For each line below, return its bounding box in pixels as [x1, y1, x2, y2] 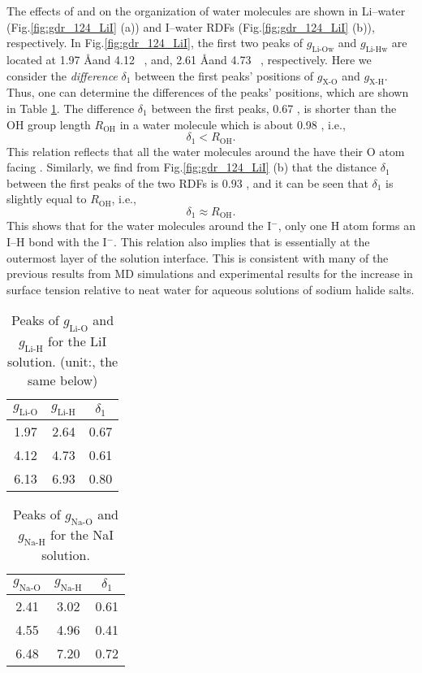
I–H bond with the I [6, 233, 107, 250]
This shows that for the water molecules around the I [6, 217, 272, 234]
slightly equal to [6, 190, 87, 207]
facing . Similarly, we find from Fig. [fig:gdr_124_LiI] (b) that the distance [6, 158, 377, 176]
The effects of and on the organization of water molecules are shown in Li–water [6, 2, 406, 19]
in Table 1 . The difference [6, 99, 135, 116]
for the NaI [50, 524, 114, 544]
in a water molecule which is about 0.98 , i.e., [119, 115, 346, 132]
